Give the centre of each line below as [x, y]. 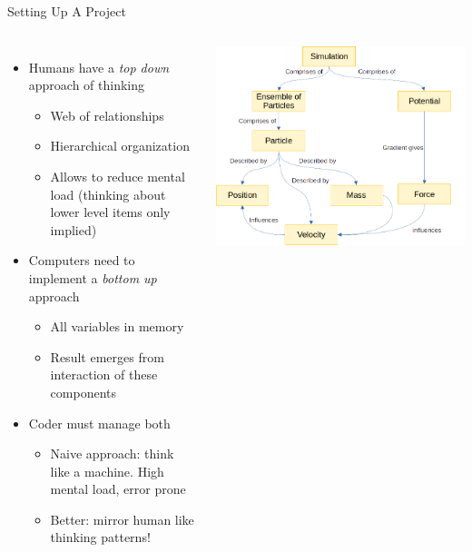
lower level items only [110, 212]
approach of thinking [87, 85]
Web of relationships [107, 115]
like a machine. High [107, 471]
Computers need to [82, 260]
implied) [74, 229]
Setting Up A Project [67, 11]
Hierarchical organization [120, 146]
